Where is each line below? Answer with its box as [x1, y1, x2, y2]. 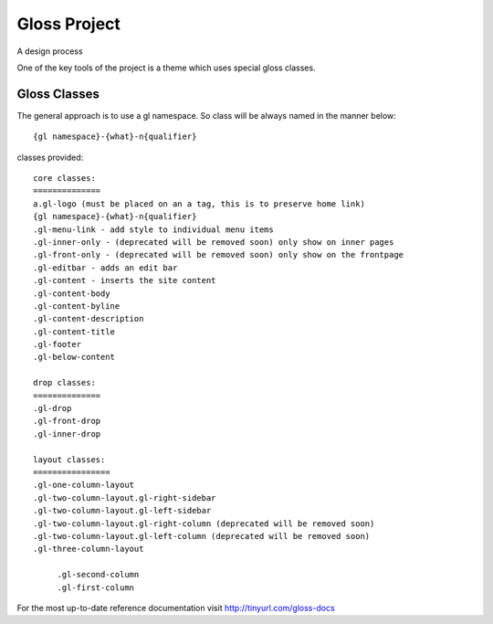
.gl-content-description [33, 313, 144, 324]
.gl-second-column [57, 569, 140, 580]
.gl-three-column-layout [33, 544, 144, 555]
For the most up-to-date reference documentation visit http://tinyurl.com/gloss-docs [16, 602, 335, 613]
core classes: [33, 174, 96, 184]
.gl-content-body [33, 288, 110, 299]
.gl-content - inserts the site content [33, 275, 216, 286]
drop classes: [33, 377, 96, 388]
